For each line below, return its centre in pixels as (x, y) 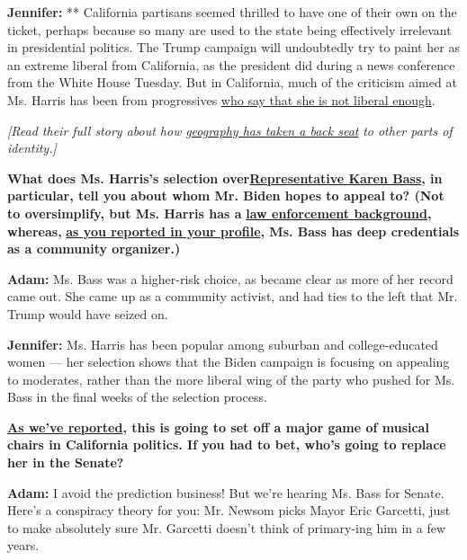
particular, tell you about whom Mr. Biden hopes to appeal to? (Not (226, 196)
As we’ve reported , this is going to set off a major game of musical (218, 427)
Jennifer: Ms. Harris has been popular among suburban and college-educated (223, 344)
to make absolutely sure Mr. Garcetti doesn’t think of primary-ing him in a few (227, 527)
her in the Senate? (66, 462)
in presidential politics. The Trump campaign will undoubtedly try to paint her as (233, 47)
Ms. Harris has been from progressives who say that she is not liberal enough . (221, 99)
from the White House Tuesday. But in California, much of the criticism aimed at (232, 82)
